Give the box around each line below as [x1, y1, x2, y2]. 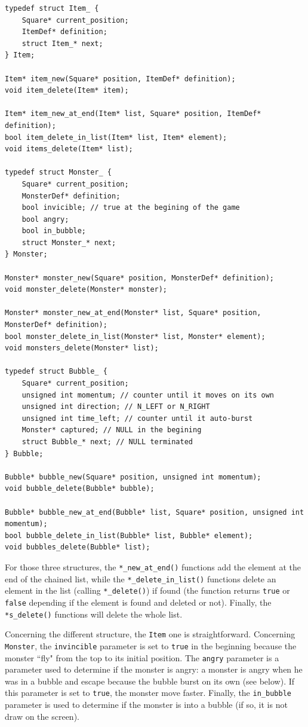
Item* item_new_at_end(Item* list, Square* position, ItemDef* [5, 109, 261, 118]
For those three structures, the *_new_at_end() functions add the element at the [5, 560, 301, 573]
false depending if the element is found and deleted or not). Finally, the [5, 595, 272, 608]
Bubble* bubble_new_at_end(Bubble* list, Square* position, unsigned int [5, 508, 304, 517]
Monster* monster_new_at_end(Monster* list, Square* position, [5, 308, 261, 317]
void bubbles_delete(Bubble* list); [5, 543, 150, 552]
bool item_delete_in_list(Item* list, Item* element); [5, 133, 227, 142]
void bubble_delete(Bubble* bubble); [5, 484, 155, 493]
